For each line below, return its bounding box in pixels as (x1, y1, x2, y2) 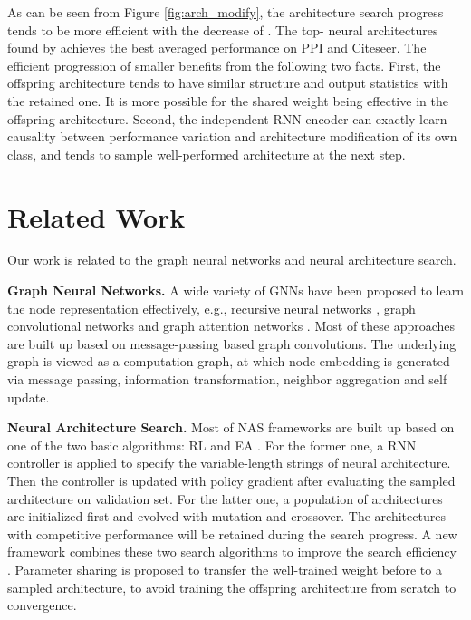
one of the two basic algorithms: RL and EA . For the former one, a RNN (7, 435, 417, 454)
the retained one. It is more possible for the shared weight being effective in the (7, 91, 448, 110)
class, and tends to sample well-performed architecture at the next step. (7, 144, 406, 163)
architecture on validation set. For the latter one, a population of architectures (7, 489, 443, 508)
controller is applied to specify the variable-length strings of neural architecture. (7, 453, 451, 472)
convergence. (7, 596, 77, 615)
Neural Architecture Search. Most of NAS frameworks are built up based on (7, 418, 455, 437)
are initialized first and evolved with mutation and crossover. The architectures (7, 507, 446, 526)
